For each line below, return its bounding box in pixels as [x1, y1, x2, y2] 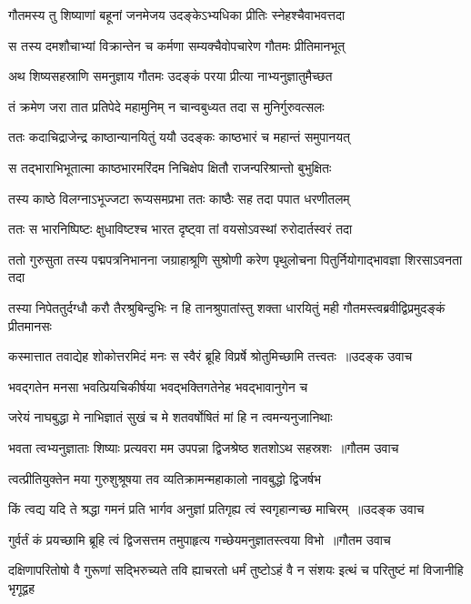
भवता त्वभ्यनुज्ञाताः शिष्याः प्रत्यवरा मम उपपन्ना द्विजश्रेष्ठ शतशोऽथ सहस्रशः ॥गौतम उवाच [8, 438, 399, 457]
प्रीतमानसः [8, 316, 52, 335]
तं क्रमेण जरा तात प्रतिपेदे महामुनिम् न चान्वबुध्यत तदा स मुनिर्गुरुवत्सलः [8, 96, 325, 116]
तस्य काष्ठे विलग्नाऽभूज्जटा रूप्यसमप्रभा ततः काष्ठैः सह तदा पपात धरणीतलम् [8, 188, 350, 207]
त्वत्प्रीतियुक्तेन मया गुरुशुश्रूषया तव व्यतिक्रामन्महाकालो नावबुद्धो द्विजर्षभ [8, 468, 322, 488]
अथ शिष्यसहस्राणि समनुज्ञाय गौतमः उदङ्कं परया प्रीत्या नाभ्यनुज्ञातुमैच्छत [8, 66, 333, 86]
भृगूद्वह [8, 578, 35, 597]
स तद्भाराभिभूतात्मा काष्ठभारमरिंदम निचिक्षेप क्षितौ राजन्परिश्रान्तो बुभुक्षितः [8, 157, 332, 176]
